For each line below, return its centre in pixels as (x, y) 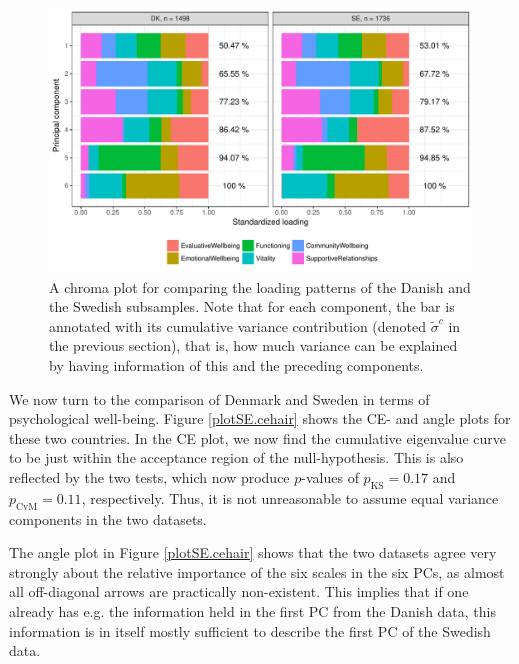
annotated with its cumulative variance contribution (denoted (238, 325)
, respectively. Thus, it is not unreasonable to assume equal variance (290, 497)
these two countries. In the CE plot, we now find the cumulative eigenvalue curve (257, 437)
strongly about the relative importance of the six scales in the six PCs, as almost (257, 571)
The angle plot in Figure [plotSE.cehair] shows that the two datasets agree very (253, 552)
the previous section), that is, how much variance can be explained (253, 345)
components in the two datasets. (108, 518)
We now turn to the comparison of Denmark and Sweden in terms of (219, 398)
